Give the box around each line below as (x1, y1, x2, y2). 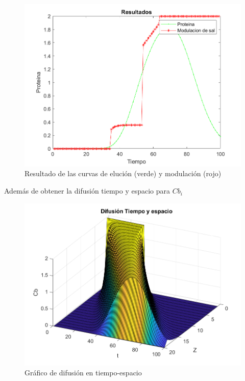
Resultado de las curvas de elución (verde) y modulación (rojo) (24, 168, 222, 179)
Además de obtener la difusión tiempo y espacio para (4, 185, 170, 196)
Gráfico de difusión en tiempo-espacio (24, 367, 142, 378)
